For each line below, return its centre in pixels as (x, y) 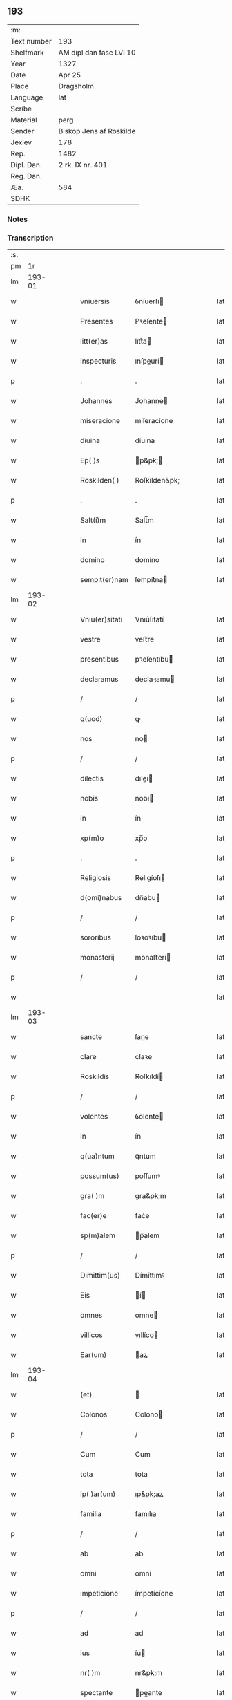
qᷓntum (146, 1156)
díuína (145, 440)
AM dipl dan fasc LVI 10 (97, 53)
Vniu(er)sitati (101, 619)
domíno (147, 560)
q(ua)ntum (98, 1156)
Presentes (97, 321)
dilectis (92, 778)
